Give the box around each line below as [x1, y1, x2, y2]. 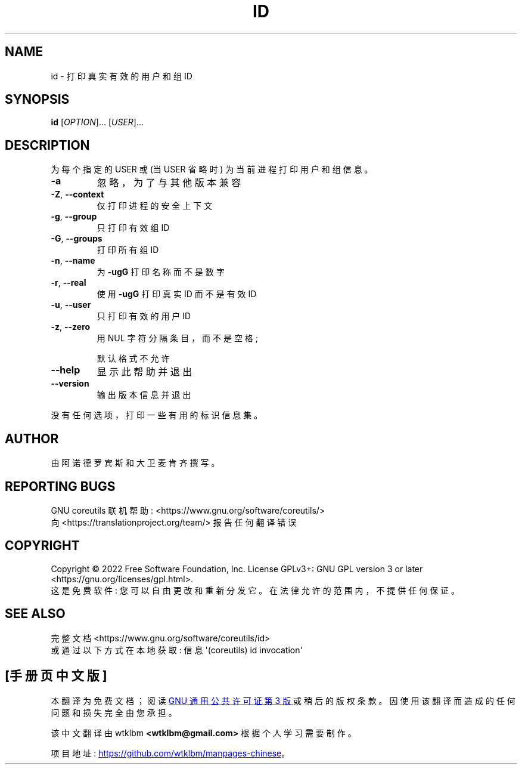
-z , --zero [51, 322, 91, 332]
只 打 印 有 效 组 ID [97, 223, 170, 233]
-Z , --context [51, 189, 104, 200]
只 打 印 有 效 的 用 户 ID [97, 311, 191, 322]
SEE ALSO [5, 606, 66, 622]
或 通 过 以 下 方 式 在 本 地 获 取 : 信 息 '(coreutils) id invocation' [51, 644, 303, 655]
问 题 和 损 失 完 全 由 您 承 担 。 [51, 707, 177, 718]
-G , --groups [51, 233, 102, 244]
